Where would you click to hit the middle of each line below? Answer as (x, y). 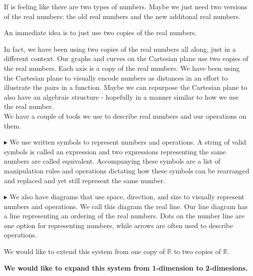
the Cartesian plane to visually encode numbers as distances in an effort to (116, 77)
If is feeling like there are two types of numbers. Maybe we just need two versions (126, 6)
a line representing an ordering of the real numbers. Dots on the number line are (124, 216)
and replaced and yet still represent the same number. (85, 180)
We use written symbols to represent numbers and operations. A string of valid (128, 142)
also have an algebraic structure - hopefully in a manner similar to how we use (121, 96)
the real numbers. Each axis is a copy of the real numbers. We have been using (122, 68)
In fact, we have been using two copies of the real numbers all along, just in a (120, 49)
